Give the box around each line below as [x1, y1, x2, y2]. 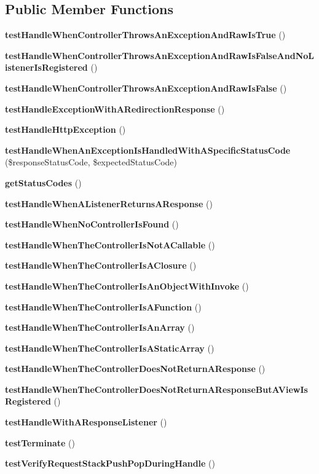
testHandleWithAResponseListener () [5, 416, 167, 429]
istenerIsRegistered [5, 61, 88, 74]
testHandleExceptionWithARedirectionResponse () [5, 102, 225, 115]
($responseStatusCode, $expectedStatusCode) [5, 156, 177, 168]
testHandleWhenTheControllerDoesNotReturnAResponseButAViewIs [5, 382, 308, 395]
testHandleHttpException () [5, 123, 126, 136]
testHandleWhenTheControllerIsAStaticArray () [5, 341, 215, 354]
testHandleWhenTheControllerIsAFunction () [5, 300, 202, 313]
